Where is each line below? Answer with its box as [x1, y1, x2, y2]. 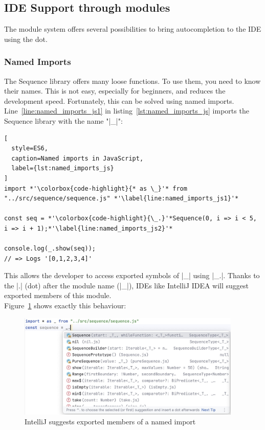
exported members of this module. [4, 290, 112, 301]
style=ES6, [11, 145, 48, 152]
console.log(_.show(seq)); [4, 245, 96, 253]
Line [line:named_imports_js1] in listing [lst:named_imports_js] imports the [4, 105, 249, 116]
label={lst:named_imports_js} [11, 165, 114, 172]
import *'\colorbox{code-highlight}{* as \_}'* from [4, 185, 187, 192]
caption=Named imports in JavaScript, [11, 154, 144, 162]
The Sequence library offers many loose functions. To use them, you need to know [4, 75, 261, 86]
